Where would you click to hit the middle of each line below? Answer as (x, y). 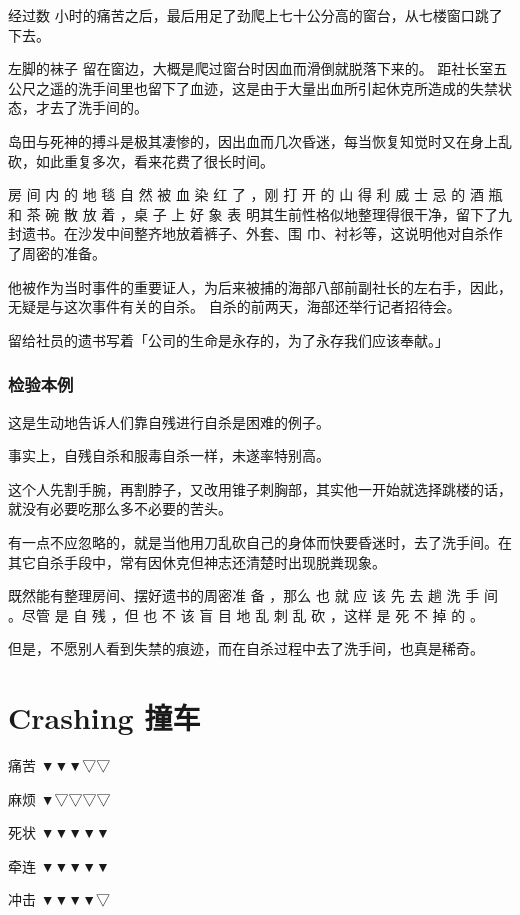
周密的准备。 (63, 252)
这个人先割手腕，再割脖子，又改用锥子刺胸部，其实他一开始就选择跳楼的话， (260, 488)
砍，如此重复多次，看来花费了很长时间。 (141, 160)
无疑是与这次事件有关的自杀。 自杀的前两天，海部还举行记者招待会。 (234, 306)
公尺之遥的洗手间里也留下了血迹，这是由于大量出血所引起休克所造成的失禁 (253, 87)
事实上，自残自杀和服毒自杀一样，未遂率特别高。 (169, 455)
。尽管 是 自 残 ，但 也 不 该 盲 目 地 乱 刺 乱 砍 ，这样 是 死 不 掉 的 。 (246, 614)
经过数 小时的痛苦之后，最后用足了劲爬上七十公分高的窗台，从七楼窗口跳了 (255, 15)
